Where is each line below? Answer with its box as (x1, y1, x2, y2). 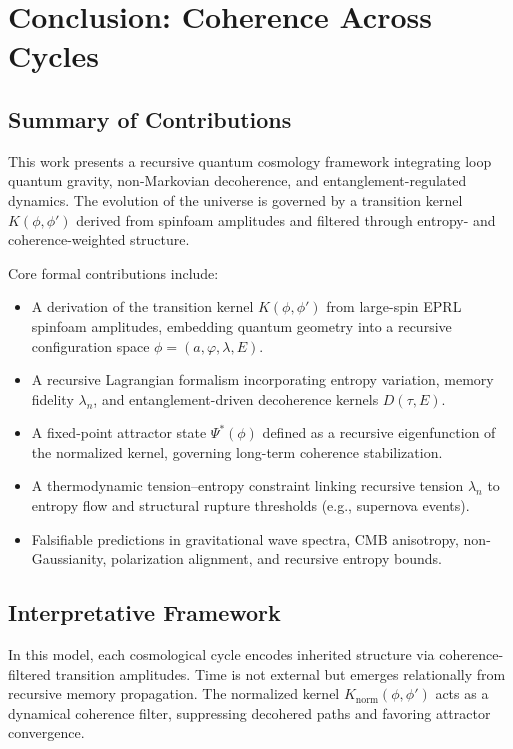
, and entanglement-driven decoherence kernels (93, 388, 379, 409)
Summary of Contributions (8, 103, 292, 134)
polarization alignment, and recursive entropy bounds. (111, 548, 442, 569)
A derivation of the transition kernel (31, 296, 254, 317)
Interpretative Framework (8, 597, 281, 628)
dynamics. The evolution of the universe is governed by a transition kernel (8, 189, 463, 210)
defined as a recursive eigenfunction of (262, 422, 496, 443)
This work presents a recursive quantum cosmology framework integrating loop (8, 150, 492, 171)
